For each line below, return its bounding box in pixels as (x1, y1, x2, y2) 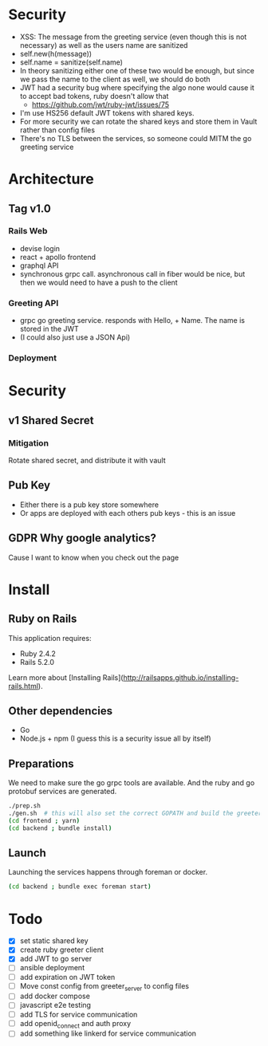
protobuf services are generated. (8, 787, 117, 796)
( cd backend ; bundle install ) (8, 824, 112, 832)
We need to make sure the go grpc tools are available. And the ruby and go (8, 778, 255, 788)
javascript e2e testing (19, 1001, 92, 1010)
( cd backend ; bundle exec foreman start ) (8, 883, 152, 891)
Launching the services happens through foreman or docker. (8, 867, 208, 877)
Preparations (8, 757, 74, 770)
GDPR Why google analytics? (8, 532, 157, 545)
